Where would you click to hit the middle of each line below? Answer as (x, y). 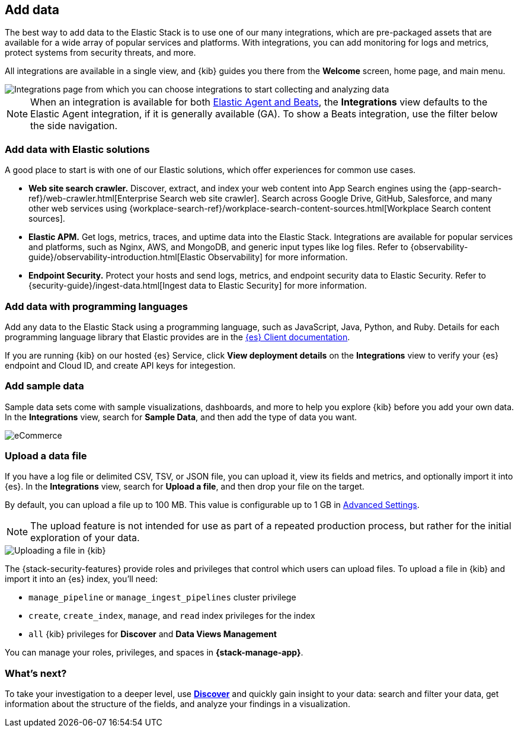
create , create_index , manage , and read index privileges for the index (172, 616)
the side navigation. (74, 126)
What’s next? (36, 673)
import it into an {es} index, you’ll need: (81, 579)
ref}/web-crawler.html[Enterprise (93, 199)
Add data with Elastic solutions (77, 149)
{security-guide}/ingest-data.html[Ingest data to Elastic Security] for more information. (198, 286)
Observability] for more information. (278, 257)
